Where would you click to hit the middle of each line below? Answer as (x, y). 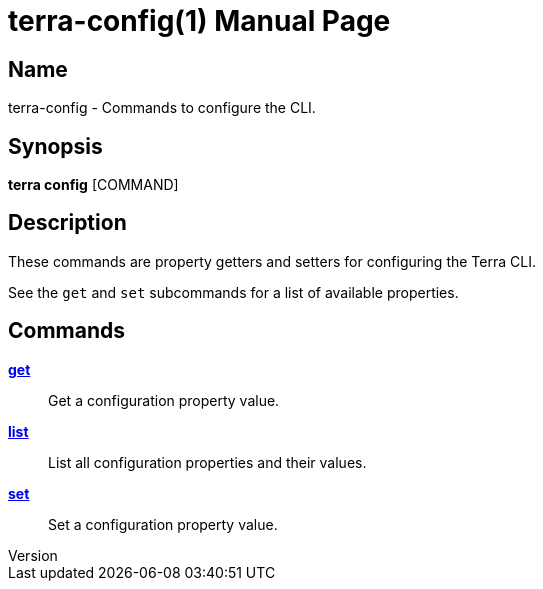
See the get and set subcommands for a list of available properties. (233, 292)
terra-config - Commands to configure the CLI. (162, 108)
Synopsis (55, 146)
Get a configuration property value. (164, 400)
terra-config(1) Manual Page (199, 21)
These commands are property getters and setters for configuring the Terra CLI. (272, 261)
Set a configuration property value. (163, 524)
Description (67, 223)
